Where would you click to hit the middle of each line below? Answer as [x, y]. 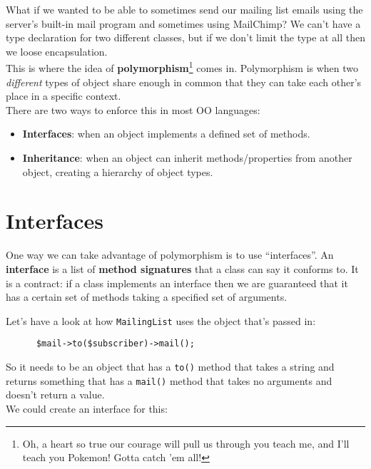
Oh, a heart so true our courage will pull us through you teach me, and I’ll [186, 443]
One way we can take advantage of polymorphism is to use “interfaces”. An [170, 255]
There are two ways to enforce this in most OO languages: [133, 109]
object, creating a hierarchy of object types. [118, 171]
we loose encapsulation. [57, 51]
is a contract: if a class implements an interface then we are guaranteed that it [177, 283]
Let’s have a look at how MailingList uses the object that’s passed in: [161, 320]
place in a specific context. [63, 96]
